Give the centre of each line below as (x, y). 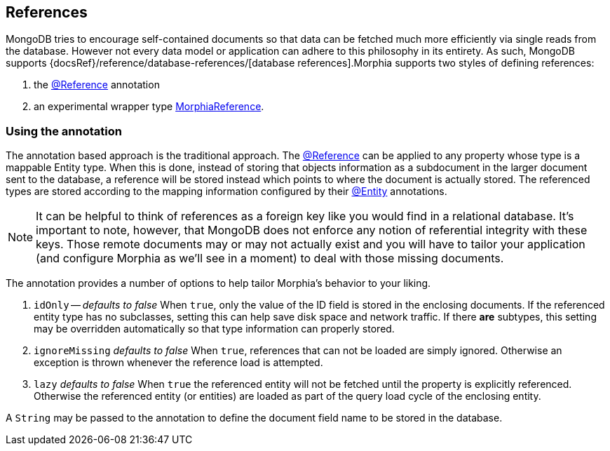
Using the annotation (64, 131)
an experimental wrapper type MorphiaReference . (149, 107)
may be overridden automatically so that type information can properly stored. (214, 329)
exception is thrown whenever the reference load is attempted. (178, 363)
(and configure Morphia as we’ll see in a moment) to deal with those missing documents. (270, 258)
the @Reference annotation (97, 85)
